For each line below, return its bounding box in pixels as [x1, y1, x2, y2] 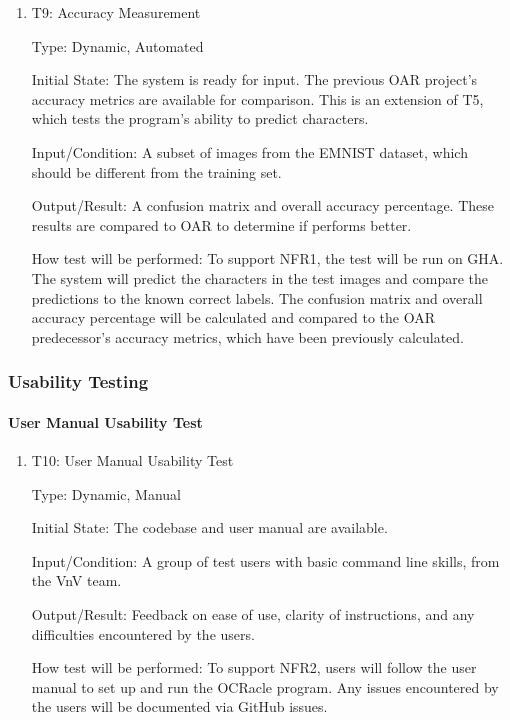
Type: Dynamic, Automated [31, 35, 204, 56]
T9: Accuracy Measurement [31, 2, 201, 22]
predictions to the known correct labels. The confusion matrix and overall [31, 287, 483, 308]
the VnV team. [31, 570, 122, 591]
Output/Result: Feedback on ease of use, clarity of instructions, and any [31, 603, 475, 624]
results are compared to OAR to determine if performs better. [31, 214, 412, 235]
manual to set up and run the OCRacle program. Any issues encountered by [31, 676, 499, 697]
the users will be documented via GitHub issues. [31, 696, 328, 717]
